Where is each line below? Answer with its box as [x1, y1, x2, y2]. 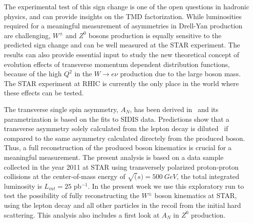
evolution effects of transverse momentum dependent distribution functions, [4, 59, 230, 69]
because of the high [4, 68, 62, 79]
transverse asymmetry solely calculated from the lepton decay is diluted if [4, 123, 229, 134]
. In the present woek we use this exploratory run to [87, 180, 244, 191]
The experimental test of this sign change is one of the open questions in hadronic [4, 1, 250, 11]
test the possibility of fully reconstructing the [4, 190, 140, 201]
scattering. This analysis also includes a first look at [4, 209, 160, 220]
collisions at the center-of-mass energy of [4, 171, 126, 181]
